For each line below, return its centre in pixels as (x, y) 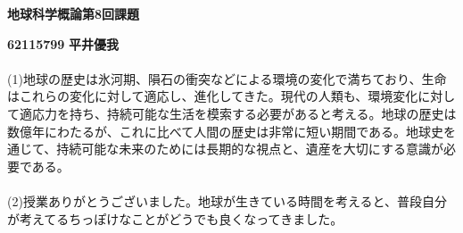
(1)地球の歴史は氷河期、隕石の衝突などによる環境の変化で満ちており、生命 (227, 78)
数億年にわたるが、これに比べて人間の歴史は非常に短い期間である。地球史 (226, 131)
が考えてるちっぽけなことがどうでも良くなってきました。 (175, 218)
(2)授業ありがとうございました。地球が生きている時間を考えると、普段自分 (227, 200)
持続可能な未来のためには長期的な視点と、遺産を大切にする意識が (250, 149)
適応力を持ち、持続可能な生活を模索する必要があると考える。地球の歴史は (238, 113)
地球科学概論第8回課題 (74, 13)
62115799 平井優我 (63, 43)
